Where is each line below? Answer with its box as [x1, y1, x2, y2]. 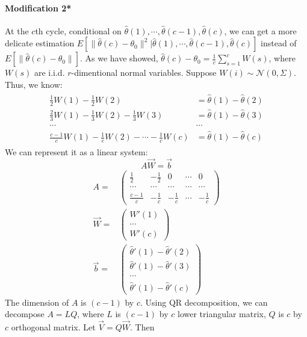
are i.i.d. [34, 66, 65, 79]
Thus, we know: [5, 78, 63, 90]
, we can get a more [224, 24, 297, 37]
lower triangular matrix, [178, 308, 266, 320]
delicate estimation [5, 37, 75, 49]
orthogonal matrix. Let [11, 321, 96, 333]
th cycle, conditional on [35, 24, 122, 37]
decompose [5, 308, 45, 320]
